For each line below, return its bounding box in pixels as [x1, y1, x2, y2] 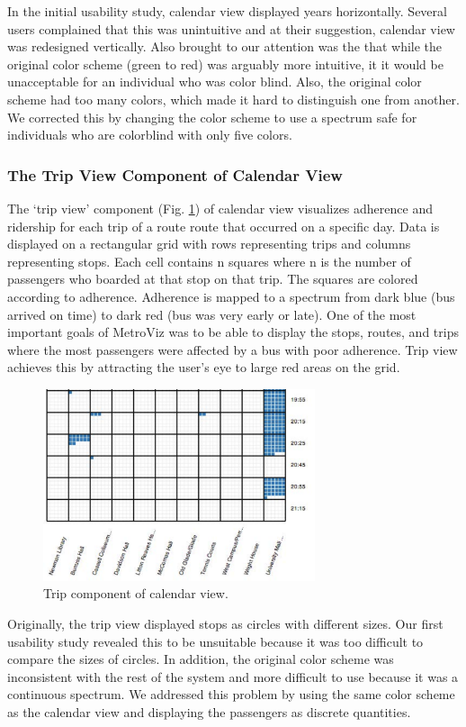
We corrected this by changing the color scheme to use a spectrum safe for [7, 107, 417, 126]
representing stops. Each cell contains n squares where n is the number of [7, 251, 411, 270]
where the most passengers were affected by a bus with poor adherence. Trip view [7, 340, 458, 359]
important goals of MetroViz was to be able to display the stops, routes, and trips [7, 323, 459, 341]
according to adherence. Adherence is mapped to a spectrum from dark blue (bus [7, 286, 455, 305]
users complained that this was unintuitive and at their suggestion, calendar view [7, 19, 455, 38]
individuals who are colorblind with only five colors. [7, 125, 292, 144]
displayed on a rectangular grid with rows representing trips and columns [7, 234, 411, 253]
